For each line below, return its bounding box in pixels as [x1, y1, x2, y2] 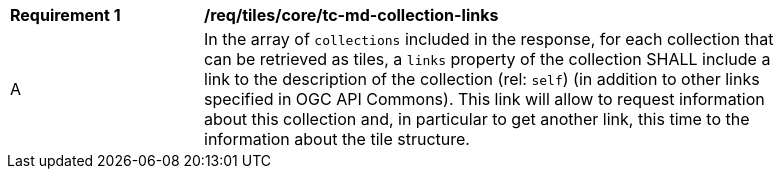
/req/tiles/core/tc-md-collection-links [204, 5, 499, 25]
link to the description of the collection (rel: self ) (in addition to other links [204, 69, 760, 89]
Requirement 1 [10, 5, 121, 25]
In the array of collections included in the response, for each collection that [204, 29, 774, 49]
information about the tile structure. [204, 129, 470, 149]
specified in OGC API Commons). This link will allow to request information [204, 89, 765, 109]
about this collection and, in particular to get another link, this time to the [204, 109, 750, 129]
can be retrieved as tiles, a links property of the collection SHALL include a [204, 49, 771, 69]
